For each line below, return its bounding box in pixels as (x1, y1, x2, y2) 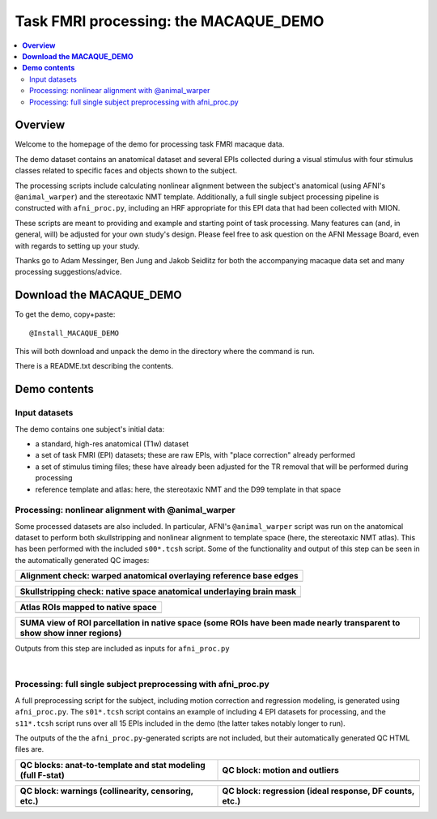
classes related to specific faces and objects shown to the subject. (15, 166, 238, 176)
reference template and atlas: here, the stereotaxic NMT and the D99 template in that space (35, 484, 342, 494)
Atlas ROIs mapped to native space (19, 602, 157, 613)
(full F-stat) (19, 770, 65, 781)
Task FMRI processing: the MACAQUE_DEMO (15, 12, 325, 30)
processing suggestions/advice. (15, 267, 122, 277)
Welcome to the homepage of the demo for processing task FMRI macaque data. (15, 139, 285, 149)
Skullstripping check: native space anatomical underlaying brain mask (19, 586, 297, 597)
